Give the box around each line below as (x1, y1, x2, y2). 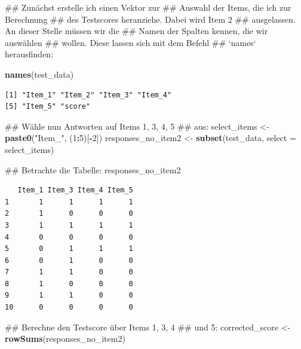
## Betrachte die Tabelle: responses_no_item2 (5, 163, 181, 176)
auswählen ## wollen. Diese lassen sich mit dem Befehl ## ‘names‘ (5, 36, 256, 48)
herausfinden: (5, 48, 54, 60)
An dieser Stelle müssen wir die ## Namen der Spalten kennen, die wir (5, 25, 268, 37)
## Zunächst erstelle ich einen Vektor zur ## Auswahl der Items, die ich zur (5, 1, 291, 13)
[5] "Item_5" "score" (5, 102, 91, 111)
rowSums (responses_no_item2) (5, 332, 125, 345)
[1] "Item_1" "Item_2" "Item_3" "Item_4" (5, 90, 172, 99)
